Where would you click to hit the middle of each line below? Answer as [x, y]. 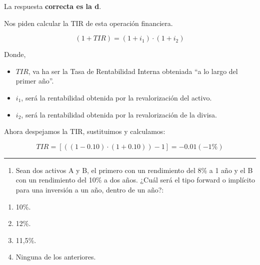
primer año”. [35, 81]
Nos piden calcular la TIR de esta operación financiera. [88, 23]
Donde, [15, 54]
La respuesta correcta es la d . [53, 6]
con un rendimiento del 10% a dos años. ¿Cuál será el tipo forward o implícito [135, 180]
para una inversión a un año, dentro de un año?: [90, 189]
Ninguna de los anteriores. [56, 257]
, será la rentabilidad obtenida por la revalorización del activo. [116, 97]
